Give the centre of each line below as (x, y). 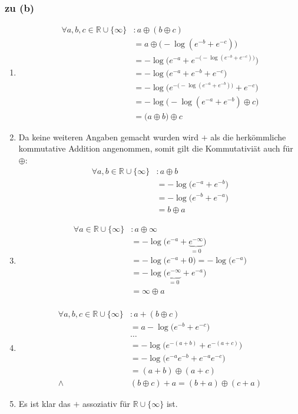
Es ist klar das (44, 404)
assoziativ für (106, 404)
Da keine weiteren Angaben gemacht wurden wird (108, 137)
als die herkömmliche (248, 137)
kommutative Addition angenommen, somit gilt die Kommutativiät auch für (156, 148)
